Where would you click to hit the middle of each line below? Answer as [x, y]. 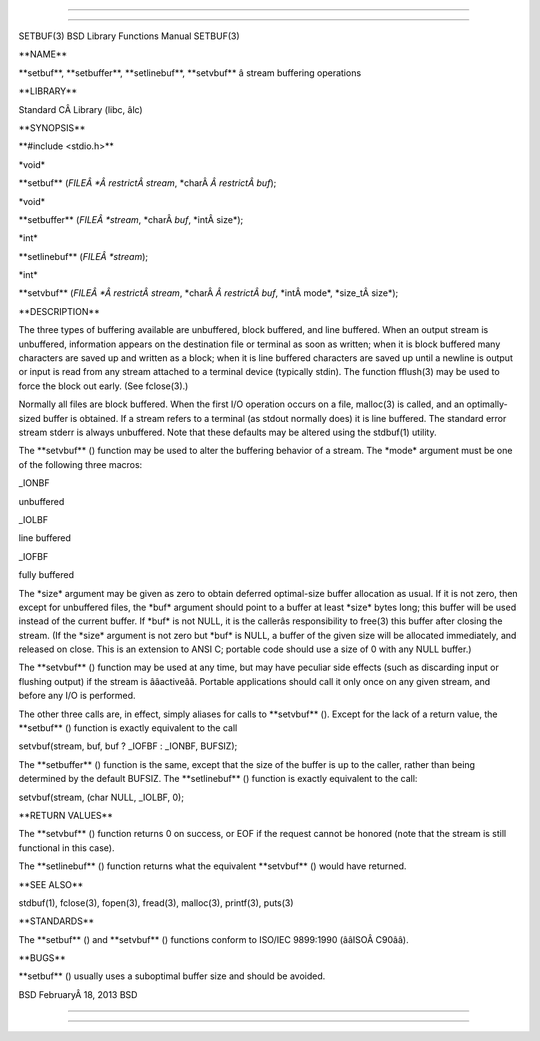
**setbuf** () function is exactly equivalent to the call [128, 728]
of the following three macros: [80, 464]
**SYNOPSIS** [52, 127]
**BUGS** [42, 958]
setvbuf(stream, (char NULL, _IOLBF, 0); [101, 797]
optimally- [487, 404]
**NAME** [43, 54]
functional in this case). [66, 847]
